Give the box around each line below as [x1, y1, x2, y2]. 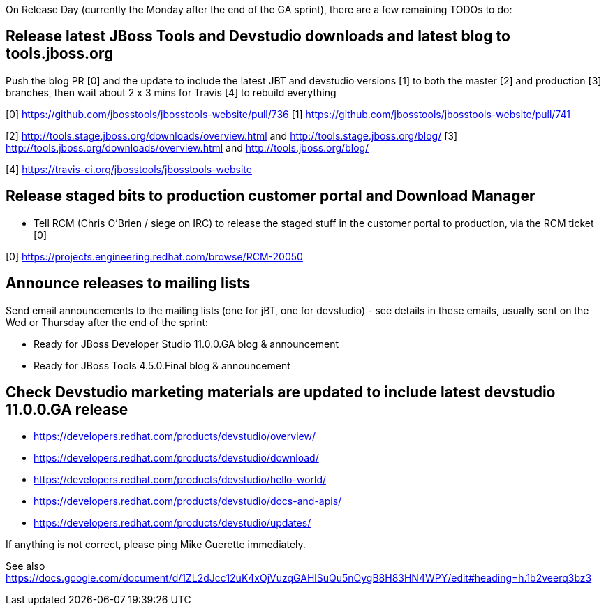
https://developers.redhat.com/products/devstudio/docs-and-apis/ [34, 495, 342, 508]
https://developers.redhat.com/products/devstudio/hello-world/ [34, 473, 327, 486]
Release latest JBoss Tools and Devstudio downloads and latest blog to [6, 27, 510, 45]
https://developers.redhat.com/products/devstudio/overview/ [34, 430, 316, 443]
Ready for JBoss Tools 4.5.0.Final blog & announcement [34, 359, 290, 371]
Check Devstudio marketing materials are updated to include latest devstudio [6, 383, 556, 401]
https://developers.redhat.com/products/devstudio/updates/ [34, 517, 311, 529]
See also [6, 560, 45, 573]
